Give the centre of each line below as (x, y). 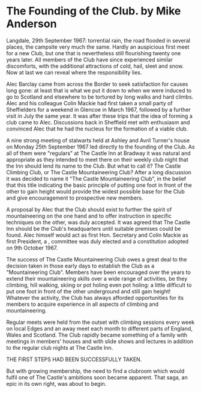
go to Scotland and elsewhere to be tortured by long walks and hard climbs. (100, 97)
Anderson (31, 24)
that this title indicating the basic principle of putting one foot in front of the (99, 185)
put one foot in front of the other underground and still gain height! (88, 291)
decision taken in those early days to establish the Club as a (80, 266)
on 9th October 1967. (32, 248)
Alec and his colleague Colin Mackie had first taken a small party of (89, 103)
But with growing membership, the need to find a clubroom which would (95, 371)
